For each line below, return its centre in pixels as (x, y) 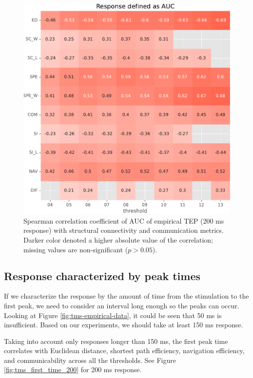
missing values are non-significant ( (76, 249)
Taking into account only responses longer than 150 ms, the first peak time (116, 341)
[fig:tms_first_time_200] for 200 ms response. (73, 369)
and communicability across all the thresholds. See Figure (90, 360)
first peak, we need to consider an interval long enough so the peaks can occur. (122, 305)
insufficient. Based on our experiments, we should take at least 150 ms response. (124, 325)
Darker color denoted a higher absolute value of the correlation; (118, 239)
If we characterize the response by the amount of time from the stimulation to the (126, 296)
